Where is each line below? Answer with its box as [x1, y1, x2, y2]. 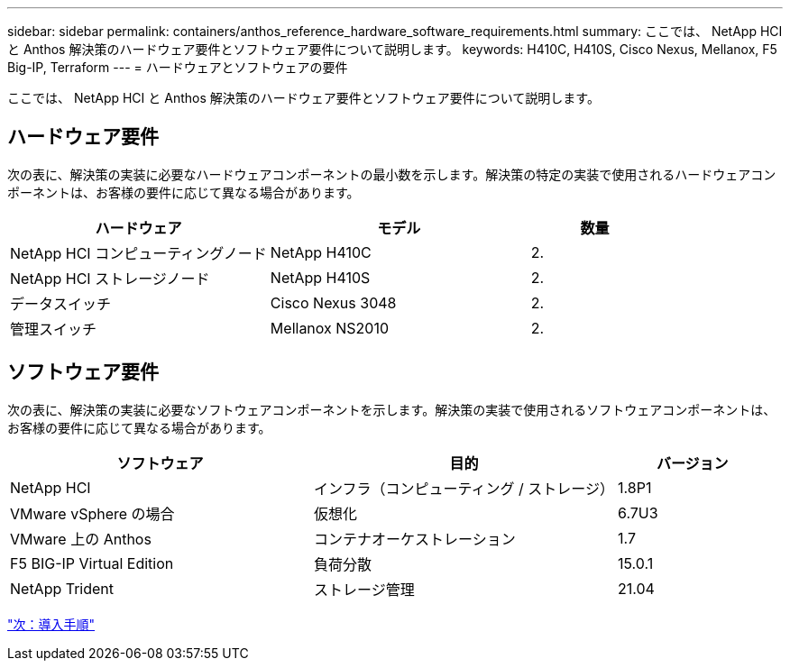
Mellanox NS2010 [270, 318, 390, 337]
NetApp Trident [10, 579, 115, 598]
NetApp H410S [270, 268, 371, 287]
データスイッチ [10, 294, 112, 313]
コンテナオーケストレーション [314, 529, 516, 548]
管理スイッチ [10, 319, 97, 338]
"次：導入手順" [7, 616, 96, 632]
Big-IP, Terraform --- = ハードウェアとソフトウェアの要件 [7, 59, 348, 75]
